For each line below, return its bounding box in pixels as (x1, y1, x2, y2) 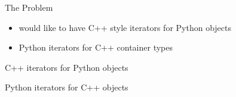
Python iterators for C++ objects (5, 81, 128, 93)
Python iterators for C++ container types (19, 41, 173, 54)
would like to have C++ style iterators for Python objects (19, 21, 232, 33)
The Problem (5, 1, 53, 13)
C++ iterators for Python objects (5, 61, 128, 73)
